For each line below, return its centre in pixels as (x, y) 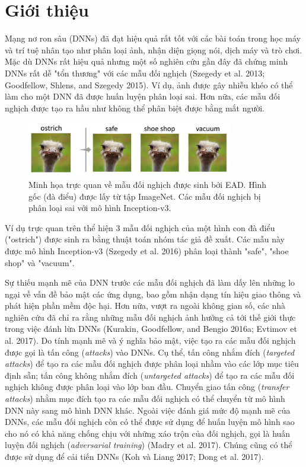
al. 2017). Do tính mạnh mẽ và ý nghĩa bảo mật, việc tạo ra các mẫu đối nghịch (150, 340)
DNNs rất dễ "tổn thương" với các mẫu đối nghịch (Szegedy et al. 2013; (135, 73)
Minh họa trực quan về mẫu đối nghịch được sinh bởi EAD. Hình (148, 184)
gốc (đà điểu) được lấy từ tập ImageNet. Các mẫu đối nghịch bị (145, 196)
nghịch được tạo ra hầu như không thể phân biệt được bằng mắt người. (135, 108)
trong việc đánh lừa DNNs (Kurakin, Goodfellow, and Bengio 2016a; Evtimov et (151, 329)
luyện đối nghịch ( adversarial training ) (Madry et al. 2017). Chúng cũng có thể (149, 445)
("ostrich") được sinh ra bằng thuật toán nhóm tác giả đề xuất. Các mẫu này (145, 239)
